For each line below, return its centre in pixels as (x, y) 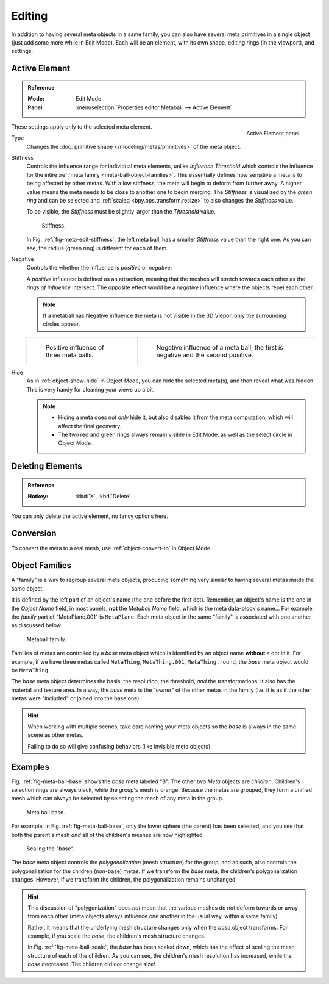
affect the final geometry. (90, 426)
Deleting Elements (47, 466)
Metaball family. (46, 639)
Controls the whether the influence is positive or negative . (99, 268)
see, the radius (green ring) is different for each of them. (97, 248)
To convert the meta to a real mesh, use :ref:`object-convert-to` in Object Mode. (111, 548)
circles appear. (62, 324)
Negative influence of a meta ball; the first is (220, 347)
